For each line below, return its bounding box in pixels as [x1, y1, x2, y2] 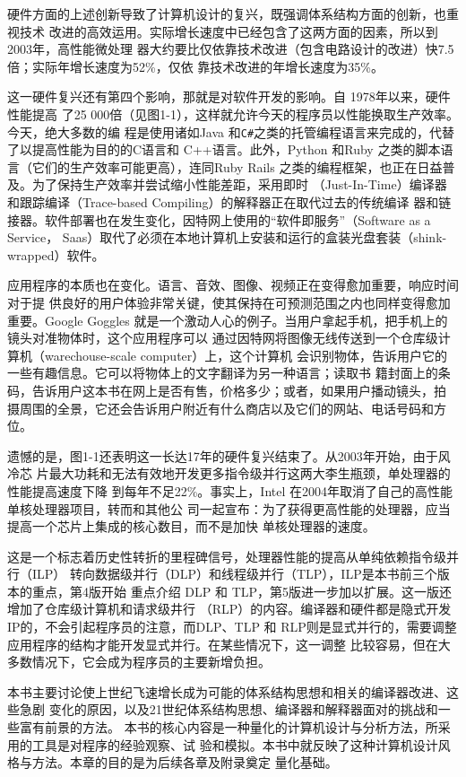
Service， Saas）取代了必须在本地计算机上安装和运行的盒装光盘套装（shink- [7, 228, 447, 247]
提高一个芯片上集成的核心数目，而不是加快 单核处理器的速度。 [7, 517, 375, 536]
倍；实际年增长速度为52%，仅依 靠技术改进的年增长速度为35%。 [7, 57, 384, 75]
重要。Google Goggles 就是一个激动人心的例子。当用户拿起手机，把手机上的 [7, 310, 448, 329]
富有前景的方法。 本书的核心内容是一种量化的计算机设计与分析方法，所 [19, 718, 438, 737]
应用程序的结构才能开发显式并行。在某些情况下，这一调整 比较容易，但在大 [7, 634, 451, 653]
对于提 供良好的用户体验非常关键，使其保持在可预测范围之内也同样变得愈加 [7, 292, 451, 311]
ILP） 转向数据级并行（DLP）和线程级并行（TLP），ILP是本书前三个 [31, 564, 437, 583]
